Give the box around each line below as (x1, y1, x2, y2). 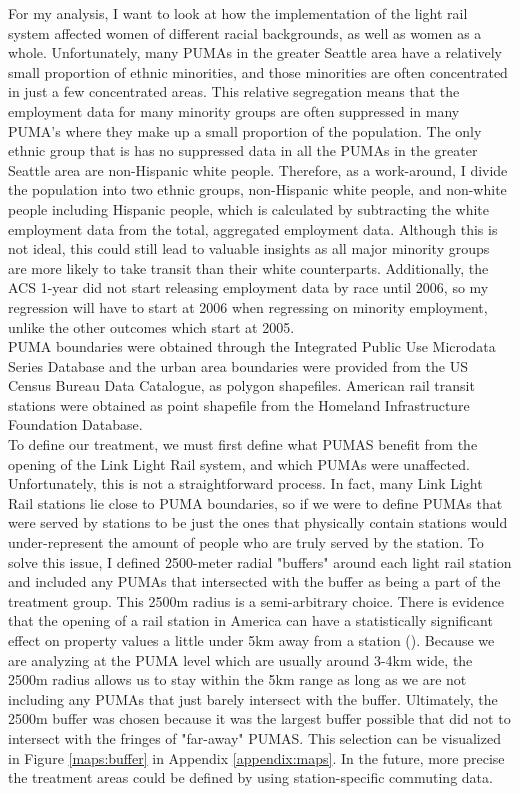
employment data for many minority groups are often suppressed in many (8, 100, 460, 121)
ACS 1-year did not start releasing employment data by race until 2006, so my (8, 277, 489, 298)
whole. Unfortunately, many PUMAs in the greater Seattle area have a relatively (8, 42, 502, 63)
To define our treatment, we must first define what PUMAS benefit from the (8, 434, 478, 455)
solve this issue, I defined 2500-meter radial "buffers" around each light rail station (8, 551, 512, 572)
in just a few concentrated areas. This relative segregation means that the (8, 81, 460, 102)
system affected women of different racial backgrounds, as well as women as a (8, 22, 482, 43)
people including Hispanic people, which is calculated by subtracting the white (8, 198, 489, 219)
